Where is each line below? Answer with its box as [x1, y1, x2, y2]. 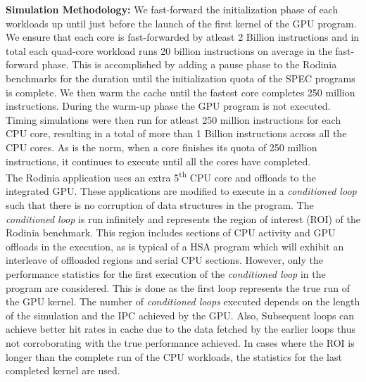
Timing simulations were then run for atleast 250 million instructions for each [6, 112, 341, 127]
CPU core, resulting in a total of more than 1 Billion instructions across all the [6, 126, 347, 141]
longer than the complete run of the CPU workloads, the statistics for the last [6, 349, 342, 364]
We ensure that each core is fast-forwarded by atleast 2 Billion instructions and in [6, 30, 360, 44]
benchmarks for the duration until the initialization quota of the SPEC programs [6, 70, 355, 85]
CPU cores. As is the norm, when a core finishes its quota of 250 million [6, 139, 317, 154]
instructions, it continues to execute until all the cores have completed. [6, 153, 311, 168]
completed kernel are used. [6, 363, 120, 378]
